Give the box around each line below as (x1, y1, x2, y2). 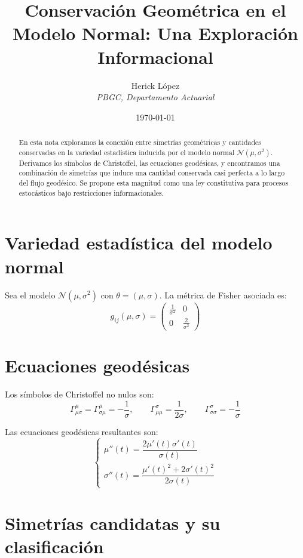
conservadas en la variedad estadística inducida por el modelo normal (19, 147, 235, 157)
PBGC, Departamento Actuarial (96, 91, 215, 103)
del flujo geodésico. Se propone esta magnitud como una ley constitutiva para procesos (19, 178, 289, 188)
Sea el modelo (5, 288, 56, 301)
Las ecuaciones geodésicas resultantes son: (5, 425, 158, 437)
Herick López (131, 79, 180, 91)
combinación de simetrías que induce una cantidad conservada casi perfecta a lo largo (19, 168, 285, 178)
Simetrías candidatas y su (5, 510, 221, 535)
